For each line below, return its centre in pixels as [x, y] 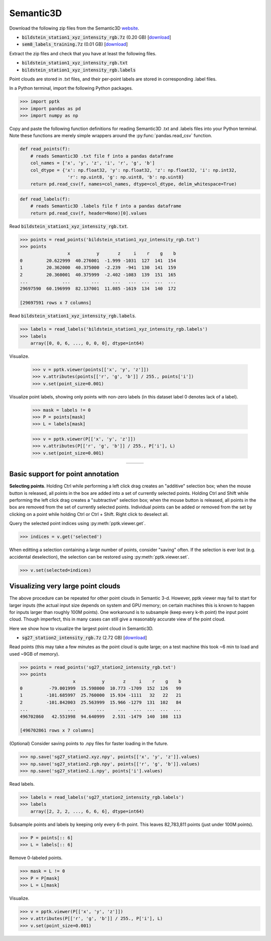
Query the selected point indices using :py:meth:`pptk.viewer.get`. [78, 524]
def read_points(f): [45, 149]
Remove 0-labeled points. [36, 858]
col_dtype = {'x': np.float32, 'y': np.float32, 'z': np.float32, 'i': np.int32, [133, 170]
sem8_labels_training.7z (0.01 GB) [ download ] [75, 44]
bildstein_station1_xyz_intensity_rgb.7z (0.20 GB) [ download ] [97, 37]
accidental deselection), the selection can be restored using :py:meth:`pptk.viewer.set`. [99, 557]
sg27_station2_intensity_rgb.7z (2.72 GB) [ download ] [85, 638]
